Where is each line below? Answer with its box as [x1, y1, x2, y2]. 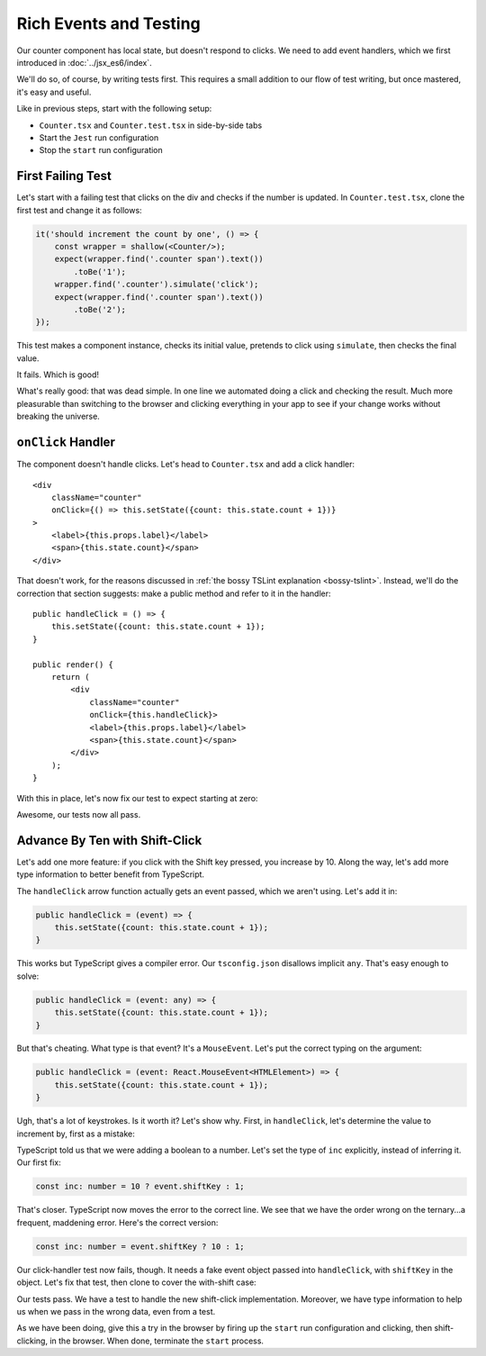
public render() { [32, 659, 114, 670]
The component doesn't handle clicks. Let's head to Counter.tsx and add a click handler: [16, 459, 355, 470]
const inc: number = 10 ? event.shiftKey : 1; [35, 1181, 245, 1192]
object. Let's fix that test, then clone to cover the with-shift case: [16, 1277, 256, 1288]
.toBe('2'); [73, 304, 126, 314]
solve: [16, 971, 40, 981]
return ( [50, 672, 90, 682]
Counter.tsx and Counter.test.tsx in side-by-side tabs [39, 120, 263, 131]
